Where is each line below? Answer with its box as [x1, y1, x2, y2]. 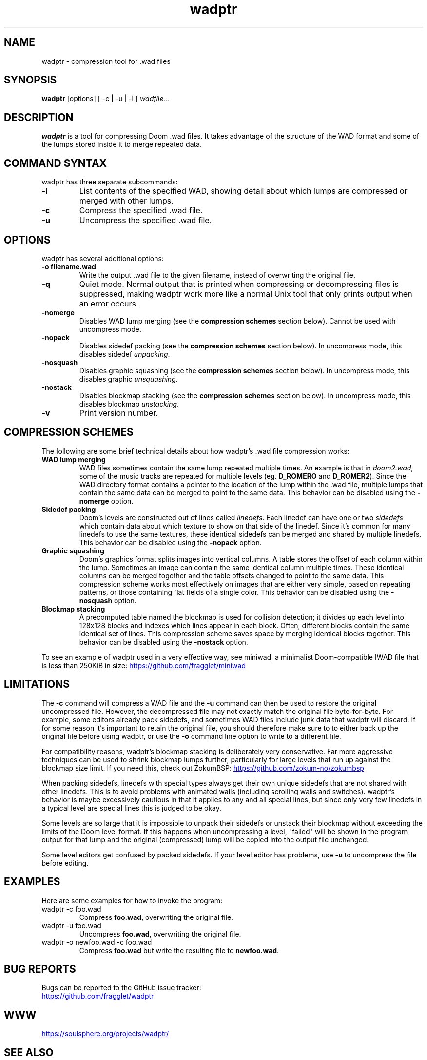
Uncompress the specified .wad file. [79, 215, 212, 225]
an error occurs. [79, 298, 138, 308]
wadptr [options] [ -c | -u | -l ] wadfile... [41, 94, 170, 103]
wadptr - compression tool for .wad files [41, 57, 171, 65]
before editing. [41, 858, 89, 867]
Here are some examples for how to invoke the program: [41, 896, 223, 905]
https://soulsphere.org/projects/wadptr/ [41, 1029, 169, 1038]
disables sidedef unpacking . [79, 349, 170, 358]
